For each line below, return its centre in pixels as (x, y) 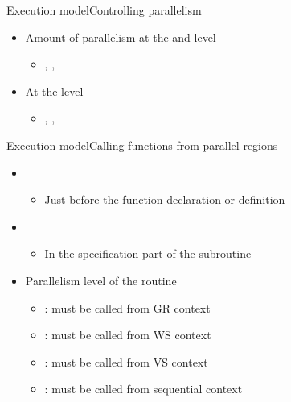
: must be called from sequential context (143, 389)
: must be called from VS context (126, 361)
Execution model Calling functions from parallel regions (142, 145)
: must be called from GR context (127, 307)
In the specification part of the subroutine (148, 253)
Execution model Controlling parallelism (104, 10)
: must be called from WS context (128, 335)
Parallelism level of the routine (101, 280)
